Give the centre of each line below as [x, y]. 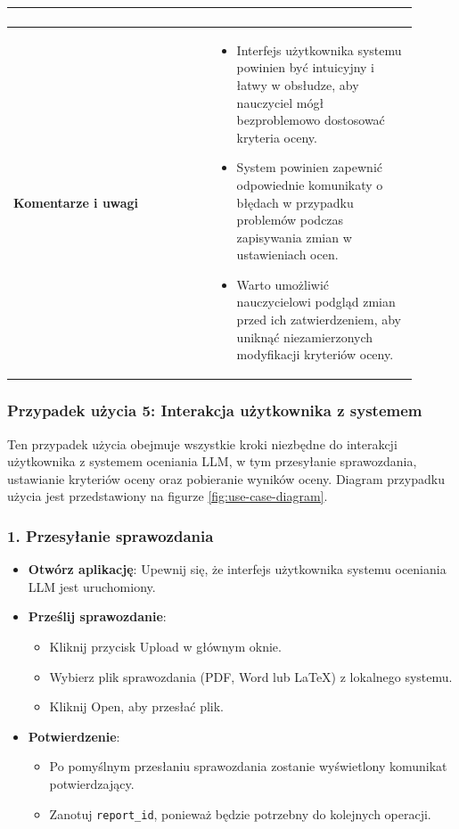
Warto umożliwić [283, 284]
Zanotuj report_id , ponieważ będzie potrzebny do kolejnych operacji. [240, 813]
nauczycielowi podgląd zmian [316, 302]
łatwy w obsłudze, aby [298, 84]
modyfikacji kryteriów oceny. [315, 354]
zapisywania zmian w [294, 237]
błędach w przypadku [295, 202]
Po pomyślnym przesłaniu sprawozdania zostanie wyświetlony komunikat [248, 766]
